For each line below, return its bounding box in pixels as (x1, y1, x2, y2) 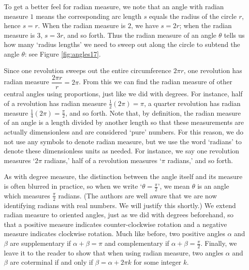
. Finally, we (200, 238, 237, 248)
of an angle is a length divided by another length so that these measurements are (4, 117, 244, 127)
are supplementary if (10, 238, 71, 248)
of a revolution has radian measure (4, 98, 107, 108)
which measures (4, 190, 50, 200)
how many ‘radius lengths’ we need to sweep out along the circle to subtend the (4, 39, 240, 49)
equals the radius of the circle (149, 11, 237, 21)
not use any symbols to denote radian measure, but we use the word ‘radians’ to (4, 136, 242, 146)
